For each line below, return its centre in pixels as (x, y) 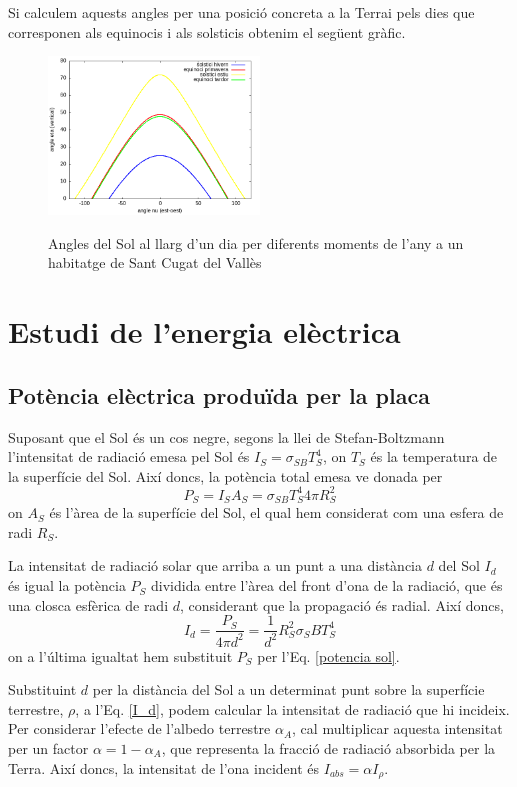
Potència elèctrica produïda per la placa (219, 394)
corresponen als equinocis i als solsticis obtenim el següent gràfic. (207, 31)
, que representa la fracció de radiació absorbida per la (328, 748)
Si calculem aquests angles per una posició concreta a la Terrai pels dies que (241, 12)
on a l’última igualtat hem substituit (120, 655)
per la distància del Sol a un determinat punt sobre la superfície (288, 689)
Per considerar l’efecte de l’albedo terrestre (139, 728)
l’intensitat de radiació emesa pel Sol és (129, 456)
